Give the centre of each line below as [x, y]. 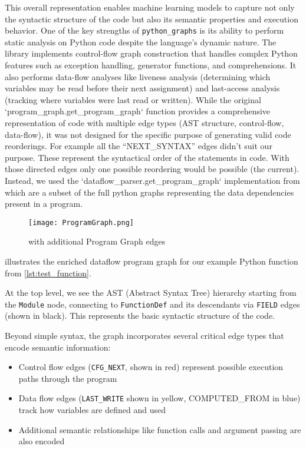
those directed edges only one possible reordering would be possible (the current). [152, 169]
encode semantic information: [58, 347]
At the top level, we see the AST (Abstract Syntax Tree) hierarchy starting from [151, 293]
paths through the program [68, 378]
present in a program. [44, 204]
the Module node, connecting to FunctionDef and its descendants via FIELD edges [152, 304]
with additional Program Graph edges [97, 241]
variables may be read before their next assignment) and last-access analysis [142, 88]
